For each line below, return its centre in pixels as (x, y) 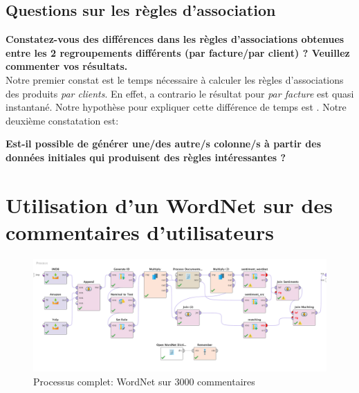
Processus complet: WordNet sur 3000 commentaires (144, 381)
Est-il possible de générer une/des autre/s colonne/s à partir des (164, 144)
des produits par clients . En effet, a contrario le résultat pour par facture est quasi (180, 93)
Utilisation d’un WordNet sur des (169, 204)
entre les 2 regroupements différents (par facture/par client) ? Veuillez (178, 52)
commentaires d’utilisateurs (140, 231)
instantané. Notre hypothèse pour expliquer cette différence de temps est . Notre (176, 107)
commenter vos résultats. (67, 66)
